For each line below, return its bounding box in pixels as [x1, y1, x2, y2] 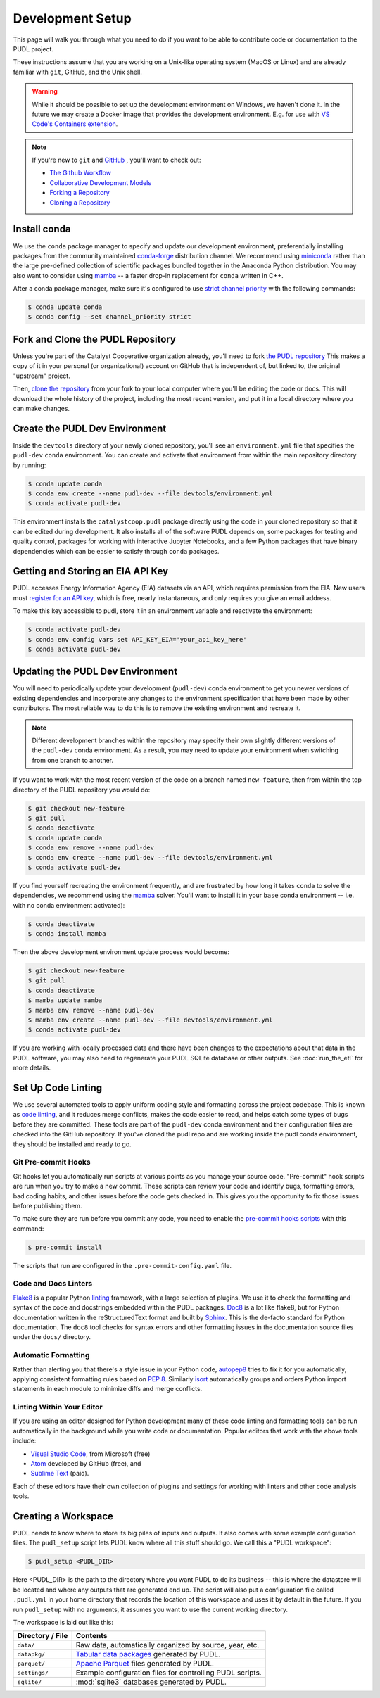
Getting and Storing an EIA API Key [13, 565, 169, 577]
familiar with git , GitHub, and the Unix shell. [13, 68, 142, 76]
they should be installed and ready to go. [13, 1140, 132, 1148]
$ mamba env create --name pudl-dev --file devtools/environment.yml [27, 1016, 273, 1024]
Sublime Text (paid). [30, 1469, 89, 1478]
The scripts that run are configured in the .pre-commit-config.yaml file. [13, 1261, 232, 1269]
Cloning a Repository [49, 198, 110, 207]
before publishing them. [13, 1201, 82, 1210]
